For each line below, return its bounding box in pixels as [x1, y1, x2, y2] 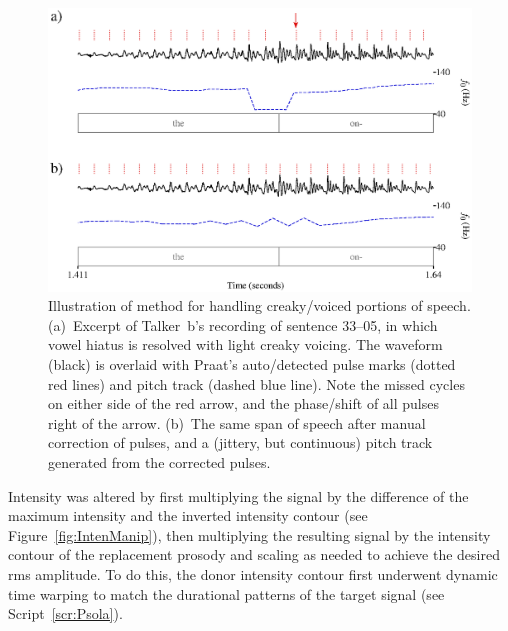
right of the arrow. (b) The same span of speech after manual [48, 412, 426, 433]
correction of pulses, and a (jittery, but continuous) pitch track [48, 432, 433, 453]
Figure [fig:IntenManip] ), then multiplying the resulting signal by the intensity [8, 524, 491, 545]
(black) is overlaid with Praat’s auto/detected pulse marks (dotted [48, 354, 456, 374]
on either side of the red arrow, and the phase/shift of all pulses [48, 393, 439, 414]
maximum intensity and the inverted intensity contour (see [8, 505, 368, 526]
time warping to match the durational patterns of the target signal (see [8, 583, 445, 604]
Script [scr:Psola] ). [8, 603, 123, 624]
